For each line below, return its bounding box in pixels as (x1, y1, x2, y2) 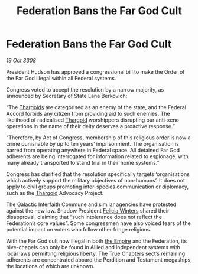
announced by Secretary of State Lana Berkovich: (6, 92, 128, 99)
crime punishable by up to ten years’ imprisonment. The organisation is (6, 140, 179, 147)
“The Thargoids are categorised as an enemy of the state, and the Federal (6, 103, 186, 110)
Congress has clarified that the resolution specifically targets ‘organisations (6, 170, 190, 178)
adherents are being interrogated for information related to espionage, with (6, 152, 189, 160)
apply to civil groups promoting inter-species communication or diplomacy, (6, 183, 189, 190)
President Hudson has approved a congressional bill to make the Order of (6, 68, 185, 75)
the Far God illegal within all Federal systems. (6, 74, 116, 81)
